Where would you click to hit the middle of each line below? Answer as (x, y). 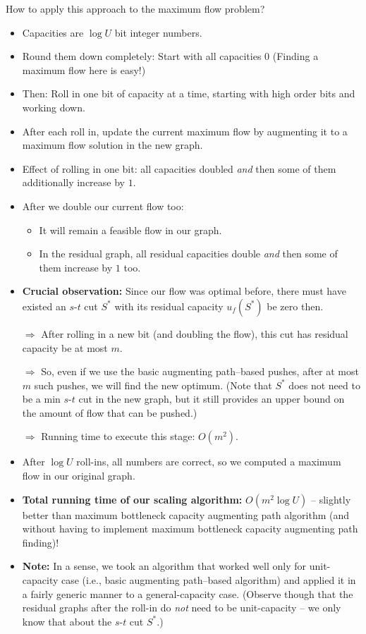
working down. (54, 107)
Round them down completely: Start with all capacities (142, 56)
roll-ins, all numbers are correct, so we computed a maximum (209, 462)
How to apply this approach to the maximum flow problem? (135, 8)
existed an (44, 306)
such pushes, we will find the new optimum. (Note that (153, 385)
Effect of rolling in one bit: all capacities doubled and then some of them (179, 168)
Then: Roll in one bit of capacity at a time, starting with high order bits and (189, 93)
